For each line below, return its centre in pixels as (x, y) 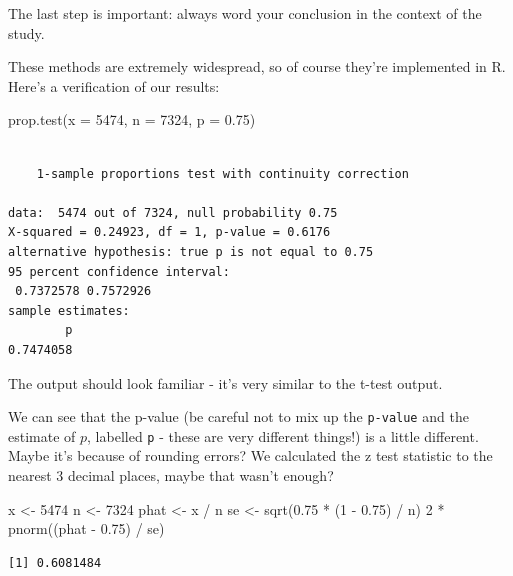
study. (26, 32)
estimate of (42, 435)
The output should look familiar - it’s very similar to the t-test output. (225, 382)
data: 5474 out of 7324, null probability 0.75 (173, 212)
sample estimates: (69, 310)
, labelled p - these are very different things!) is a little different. (283, 435)
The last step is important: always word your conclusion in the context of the (245, 13)
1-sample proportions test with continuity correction (222, 173)
